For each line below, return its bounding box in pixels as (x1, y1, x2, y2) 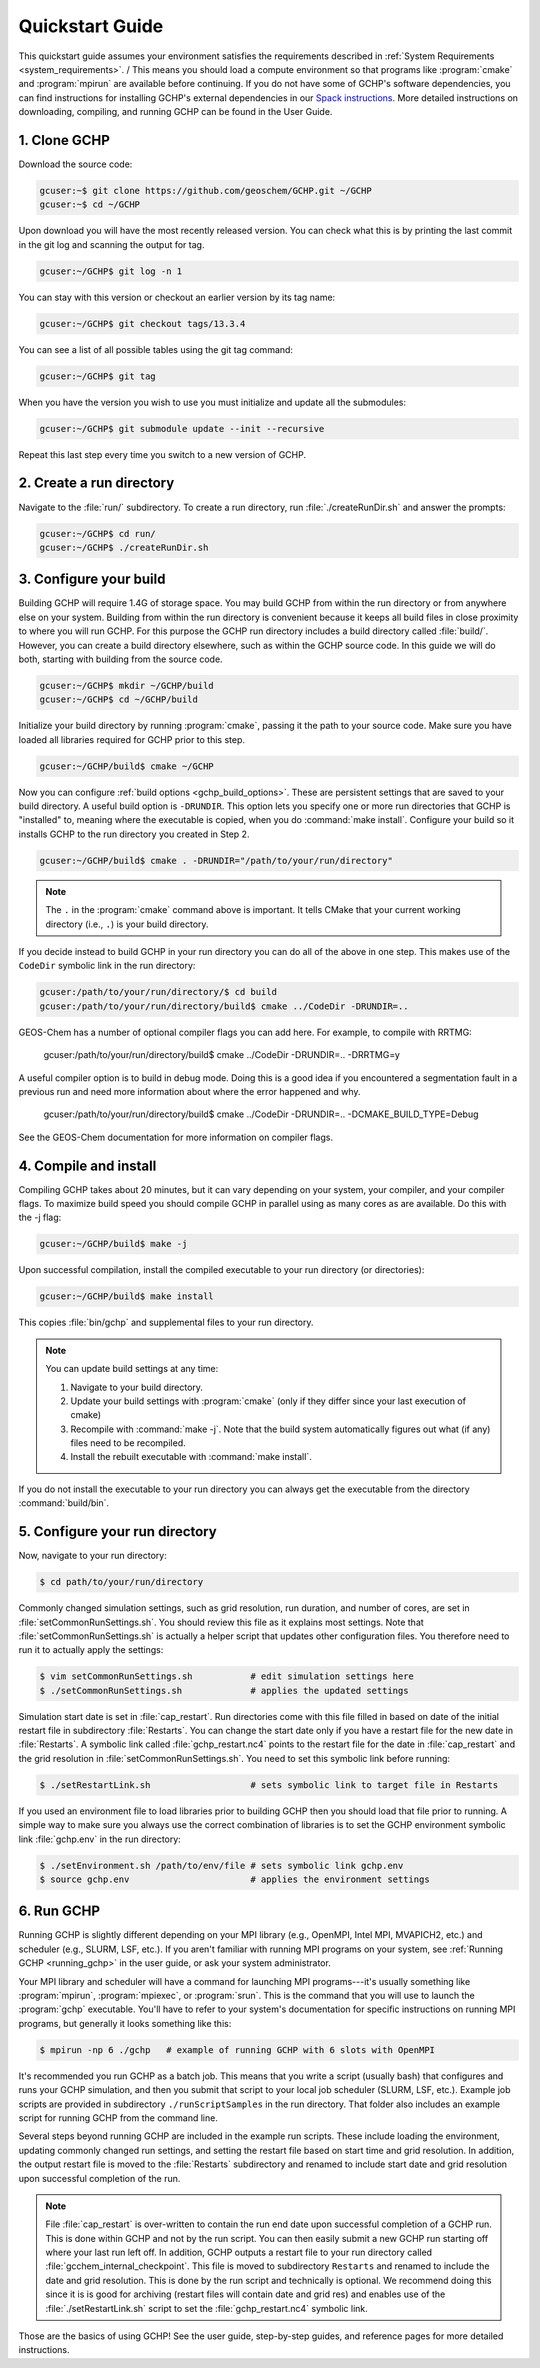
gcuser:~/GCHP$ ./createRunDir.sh (39, 541, 209, 553)
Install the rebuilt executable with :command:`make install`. (70, 1451, 312, 1463)
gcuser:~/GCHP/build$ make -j (39, 1238, 188, 1250)
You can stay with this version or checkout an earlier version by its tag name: (18, 291, 336, 303)
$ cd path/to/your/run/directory (39, 1576, 204, 1588)
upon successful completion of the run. (18, 2172, 181, 2184)
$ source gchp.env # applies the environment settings (39, 1873, 430, 1885)
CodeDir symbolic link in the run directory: (18, 960, 196, 972)
